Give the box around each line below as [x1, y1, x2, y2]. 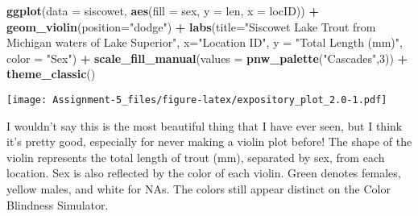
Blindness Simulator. [6, 196, 109, 213]
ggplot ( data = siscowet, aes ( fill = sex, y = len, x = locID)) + [6, 2, 319, 19]
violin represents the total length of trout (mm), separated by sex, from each [6, 148, 385, 165]
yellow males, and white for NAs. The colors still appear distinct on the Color [6, 181, 391, 197]
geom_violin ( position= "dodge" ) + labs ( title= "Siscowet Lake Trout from [6, 18, 376, 35]
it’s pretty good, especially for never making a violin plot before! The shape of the [6, 133, 412, 150]
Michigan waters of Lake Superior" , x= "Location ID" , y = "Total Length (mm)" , [6, 34, 403, 51]
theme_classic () [6, 65, 96, 82]
